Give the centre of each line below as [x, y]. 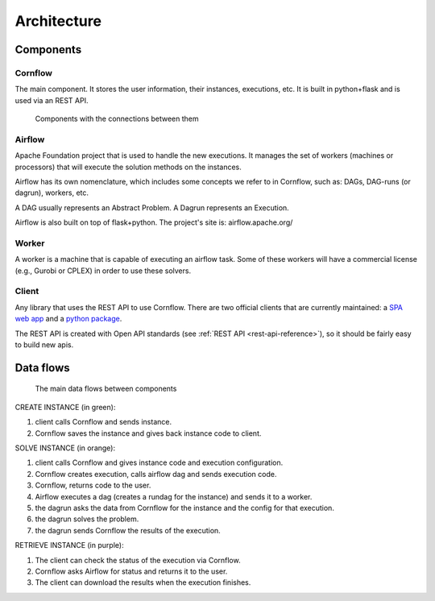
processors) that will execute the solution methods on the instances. [128, 167]
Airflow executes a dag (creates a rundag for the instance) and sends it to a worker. [174, 496]
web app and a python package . [68, 319]
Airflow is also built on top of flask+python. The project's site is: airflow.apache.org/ [154, 222]
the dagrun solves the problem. [87, 519]
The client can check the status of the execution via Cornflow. [138, 560]
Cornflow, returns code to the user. [93, 485]
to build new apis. [44, 345]
